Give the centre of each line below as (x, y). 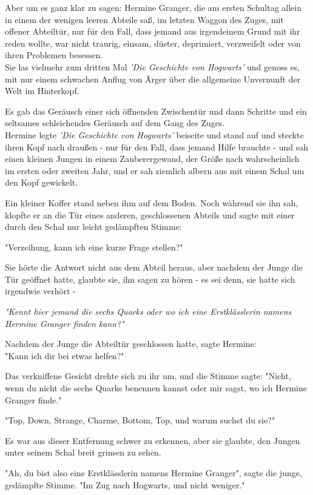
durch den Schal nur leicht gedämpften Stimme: (93, 227)
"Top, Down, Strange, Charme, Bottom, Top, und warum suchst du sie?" (140, 420)
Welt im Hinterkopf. (42, 91)
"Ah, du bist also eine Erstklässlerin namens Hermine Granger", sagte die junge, (153, 473)
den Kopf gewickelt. (42, 182)
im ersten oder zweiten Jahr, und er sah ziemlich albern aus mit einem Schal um (155, 170)
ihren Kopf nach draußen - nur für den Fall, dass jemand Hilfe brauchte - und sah (157, 146)
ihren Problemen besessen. (54, 55)
